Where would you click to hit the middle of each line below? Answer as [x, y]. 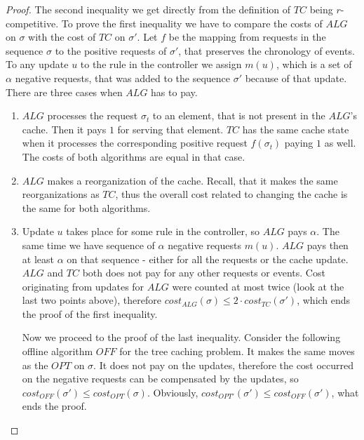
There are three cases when [64, 92]
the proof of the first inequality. [90, 313]
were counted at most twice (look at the [258, 286]
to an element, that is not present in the [239, 115]
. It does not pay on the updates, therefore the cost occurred [224, 365]
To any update [37, 64]
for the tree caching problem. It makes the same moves [237, 351]
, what [345, 392]
